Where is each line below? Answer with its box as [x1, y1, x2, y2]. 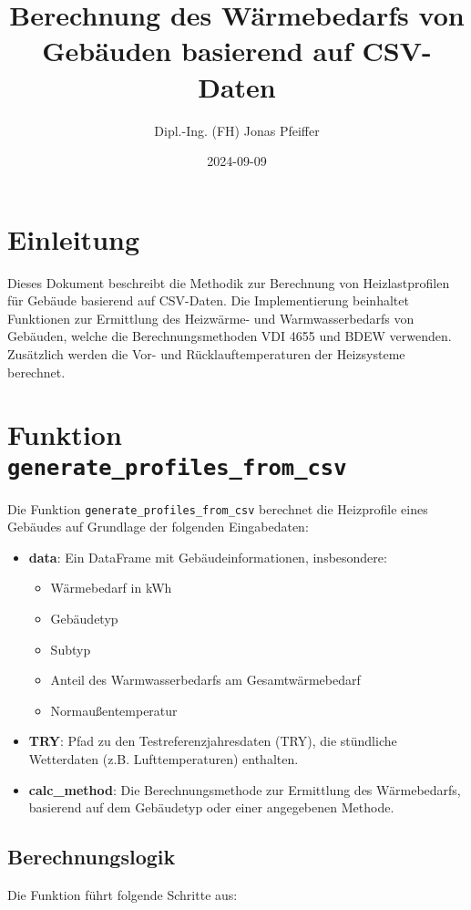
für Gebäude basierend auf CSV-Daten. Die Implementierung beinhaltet [7, 291, 409, 310]
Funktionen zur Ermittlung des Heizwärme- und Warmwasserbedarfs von [7, 308, 415, 327]
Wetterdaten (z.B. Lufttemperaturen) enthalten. [28, 750, 299, 769]
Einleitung [7, 220, 140, 257]
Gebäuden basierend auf [42, 32, 353, 69]
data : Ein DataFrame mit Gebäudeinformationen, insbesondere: [28, 547, 387, 566]
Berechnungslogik [7, 843, 176, 871]
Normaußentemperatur [50, 700, 178, 719]
